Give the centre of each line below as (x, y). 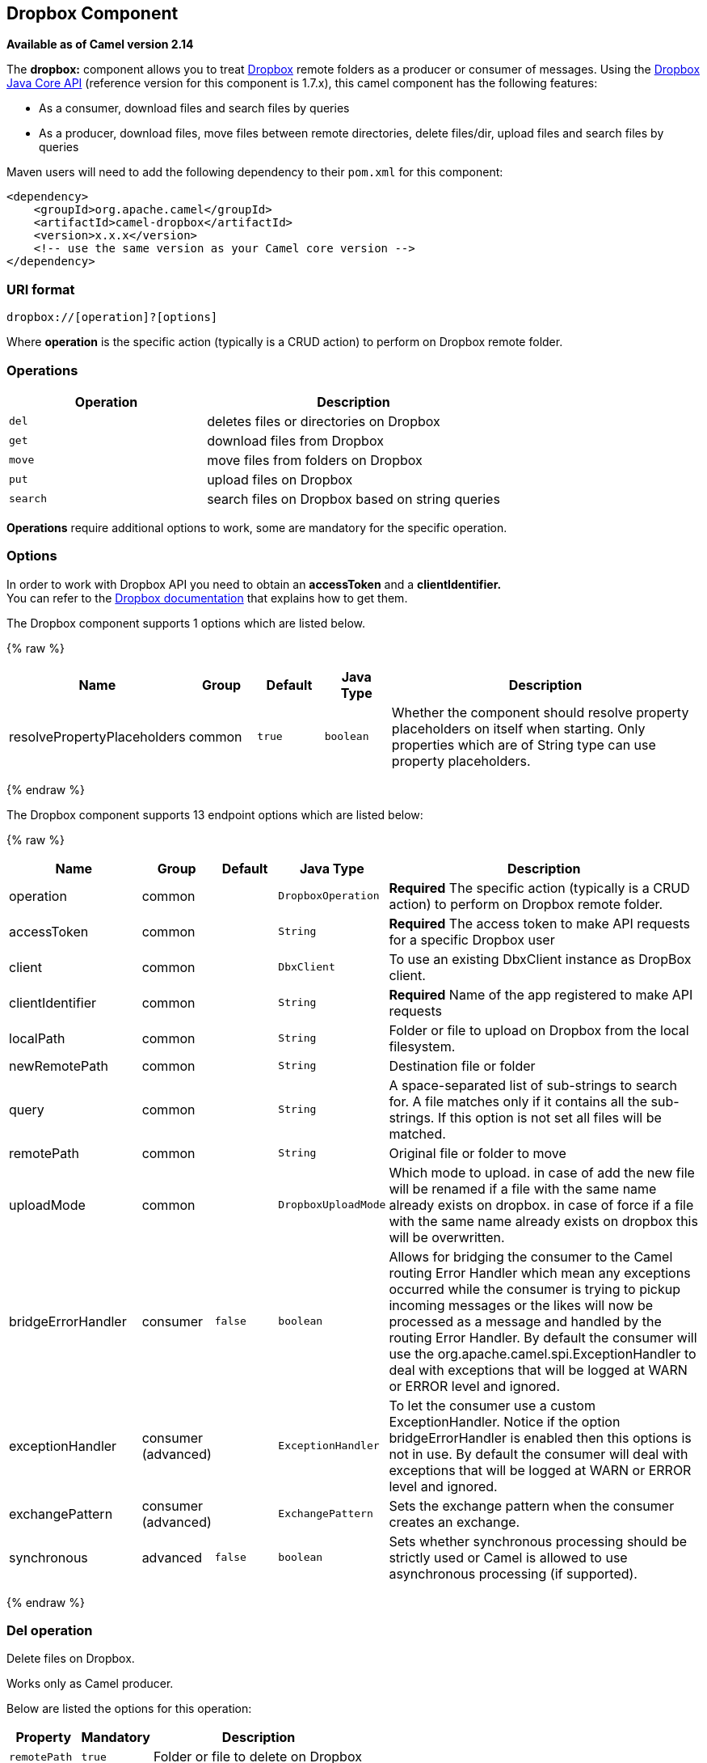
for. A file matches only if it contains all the (518, 1101)
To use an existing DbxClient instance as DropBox (540, 959)
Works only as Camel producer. (90, 1684)
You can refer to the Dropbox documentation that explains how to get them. (207, 598)
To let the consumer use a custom (492, 1405)
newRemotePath (59, 1065)
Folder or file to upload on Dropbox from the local (539, 1030)
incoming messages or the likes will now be (521, 1305)
